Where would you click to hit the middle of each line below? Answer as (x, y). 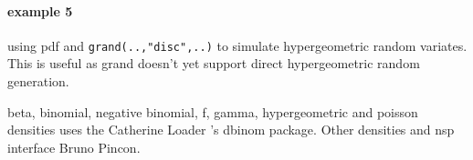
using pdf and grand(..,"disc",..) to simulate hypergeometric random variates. (237, 45)
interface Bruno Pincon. (74, 147)
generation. (38, 81)
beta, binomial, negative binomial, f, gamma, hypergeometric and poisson (213, 111)
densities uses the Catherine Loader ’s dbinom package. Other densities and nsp (231, 130)
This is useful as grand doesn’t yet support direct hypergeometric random (214, 63)
